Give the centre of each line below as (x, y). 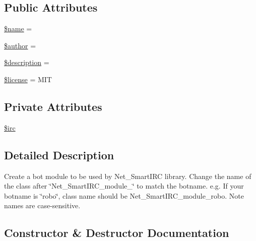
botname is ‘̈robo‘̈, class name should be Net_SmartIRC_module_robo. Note (124, 195)
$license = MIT (28, 79)
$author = (20, 45)
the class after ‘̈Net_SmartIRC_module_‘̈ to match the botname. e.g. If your (124, 186)
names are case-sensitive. (42, 205)
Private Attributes (53, 106)
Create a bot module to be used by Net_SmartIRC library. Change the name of (128, 176)
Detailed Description (59, 155)
